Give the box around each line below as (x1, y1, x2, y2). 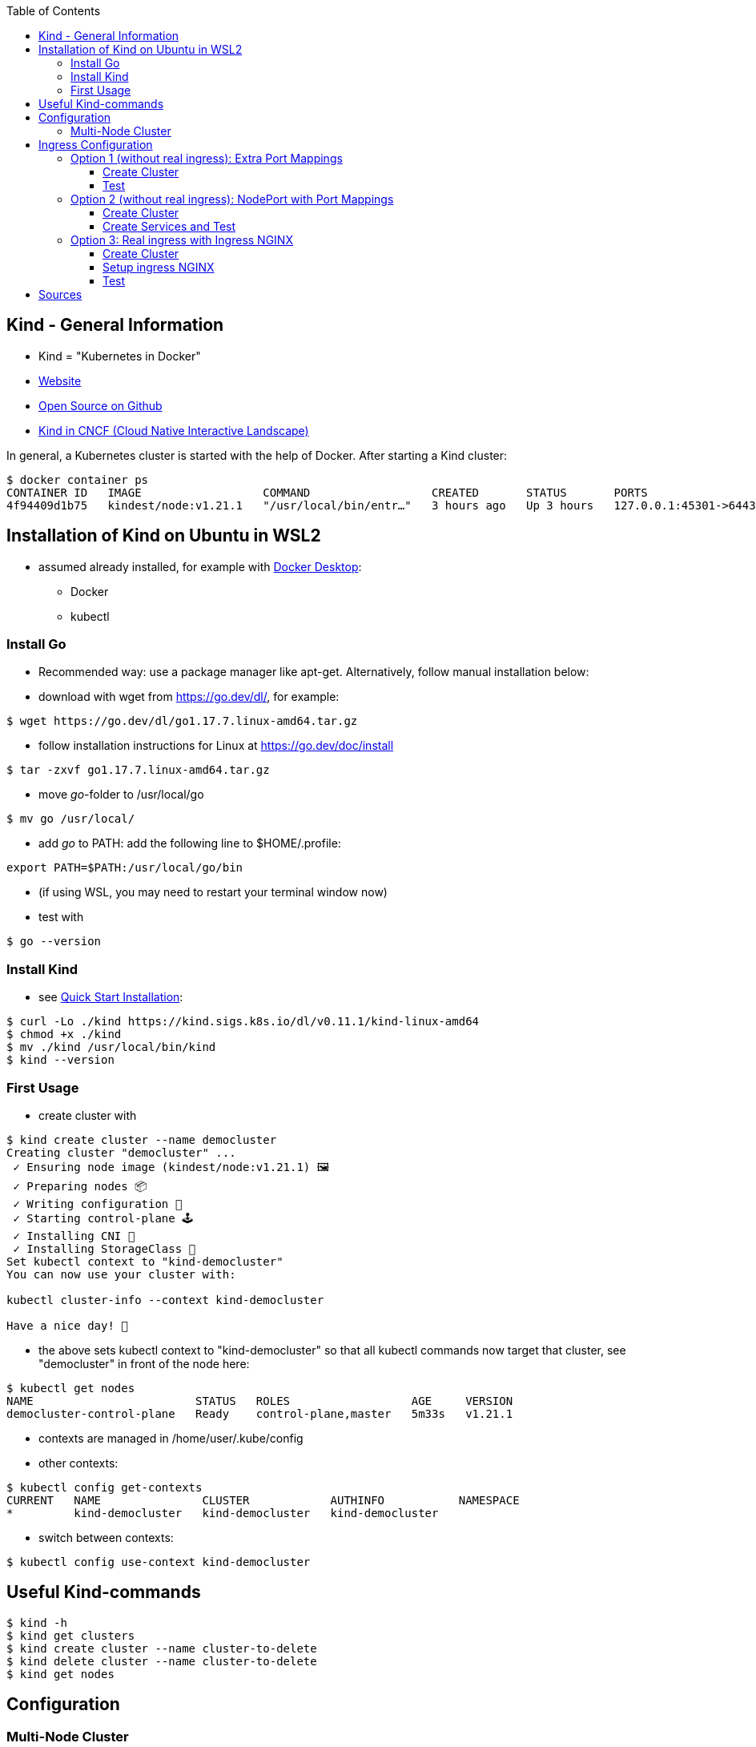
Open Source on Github (38, 398, 163, 413)
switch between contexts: (38, 1530, 174, 1544)
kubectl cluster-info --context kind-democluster (6, 1293, 324, 1306)
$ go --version (6, 935, 102, 948)
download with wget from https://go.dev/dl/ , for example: (38, 690, 340, 704)
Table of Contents (6, 4, 101, 18)
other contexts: (38, 1455, 119, 1470)
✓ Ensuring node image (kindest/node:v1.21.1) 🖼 (13, 1160, 329, 1173)
